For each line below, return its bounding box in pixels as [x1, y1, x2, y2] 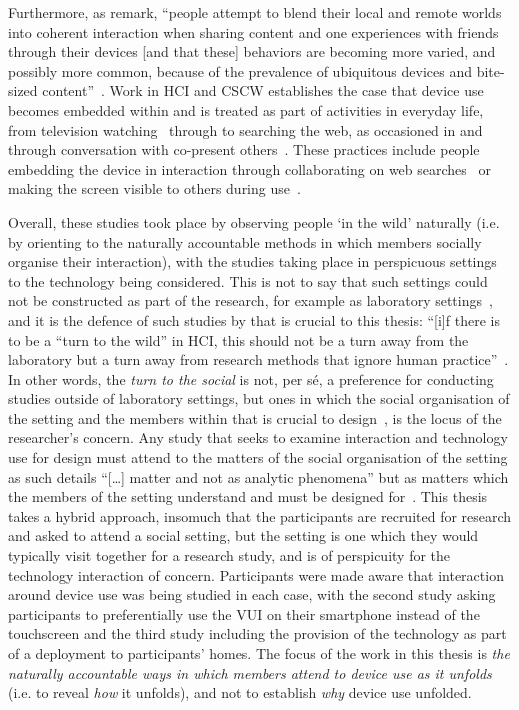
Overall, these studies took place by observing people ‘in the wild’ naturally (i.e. [8, 211, 500, 232]
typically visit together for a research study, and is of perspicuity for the [8, 545, 451, 566]
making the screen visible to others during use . [8, 178, 301, 199]
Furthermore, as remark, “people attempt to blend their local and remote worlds [8, 2, 502, 22]
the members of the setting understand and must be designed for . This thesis [8, 486, 488, 507]
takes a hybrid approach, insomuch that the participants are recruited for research [8, 505, 512, 526]
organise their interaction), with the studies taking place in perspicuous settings [8, 251, 497, 272]
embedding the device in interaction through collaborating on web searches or [8, 158, 491, 179]
